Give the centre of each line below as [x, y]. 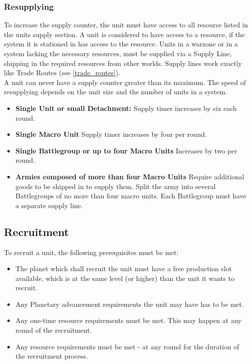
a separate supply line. [49, 205]
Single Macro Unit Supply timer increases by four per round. [111, 134]
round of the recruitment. [54, 330]
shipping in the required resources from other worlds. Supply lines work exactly [123, 63]
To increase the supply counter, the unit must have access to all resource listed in [126, 25]
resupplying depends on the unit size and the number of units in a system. [115, 92]
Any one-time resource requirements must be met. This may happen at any [128, 320]
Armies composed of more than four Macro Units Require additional [130, 176]
